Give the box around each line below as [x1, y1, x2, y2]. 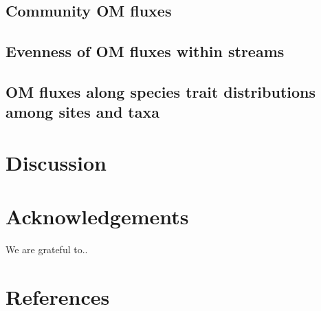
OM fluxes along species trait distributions [5, 81, 316, 102]
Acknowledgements [5, 202, 189, 230]
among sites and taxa [5, 101, 159, 122]
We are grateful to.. [5, 242, 88, 257]
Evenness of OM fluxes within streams [5, 41, 285, 62]
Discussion [5, 148, 107, 176]
